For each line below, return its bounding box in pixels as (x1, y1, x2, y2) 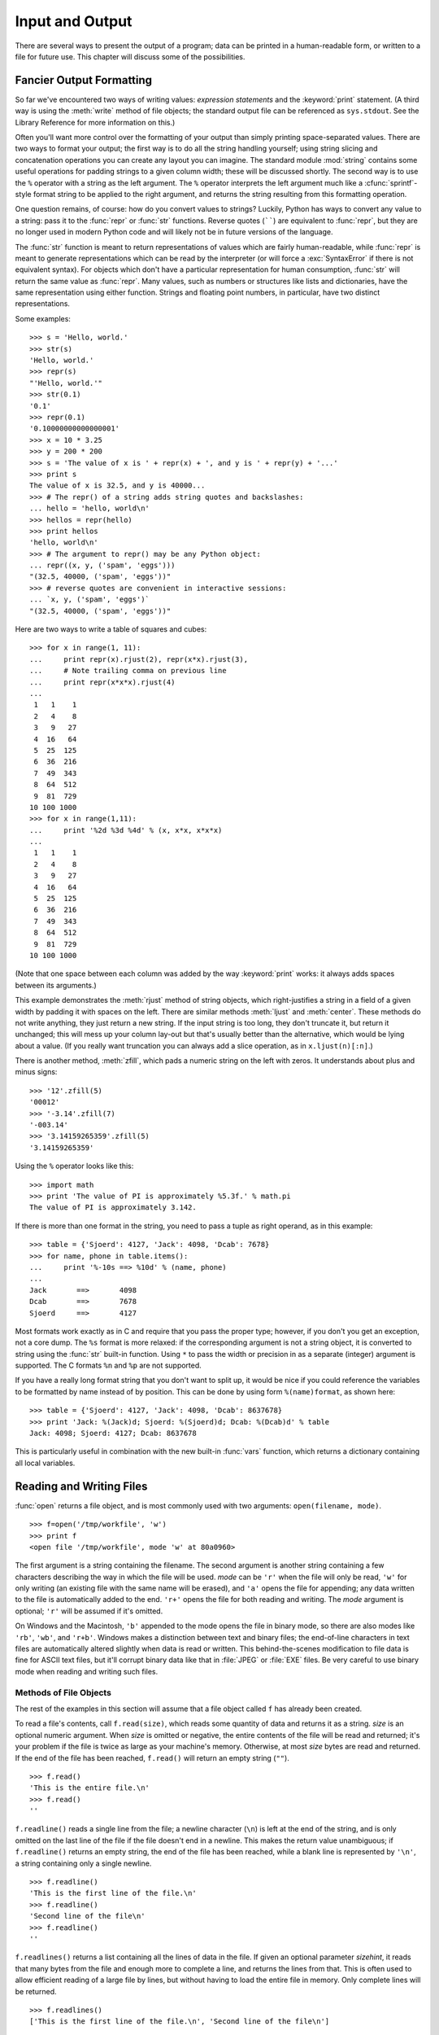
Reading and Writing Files (15, 1479, 148, 1493)
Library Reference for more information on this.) (15, 117, 176, 127)
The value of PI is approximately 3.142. (29, 1203, 197, 1212)
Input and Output (15, 12, 133, 30)
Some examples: (15, 313, 71, 323)
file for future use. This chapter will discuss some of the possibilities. (15, 51, 246, 61)
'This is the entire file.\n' (29, 1783, 150, 1792)
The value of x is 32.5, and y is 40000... (29, 481, 206, 490)
